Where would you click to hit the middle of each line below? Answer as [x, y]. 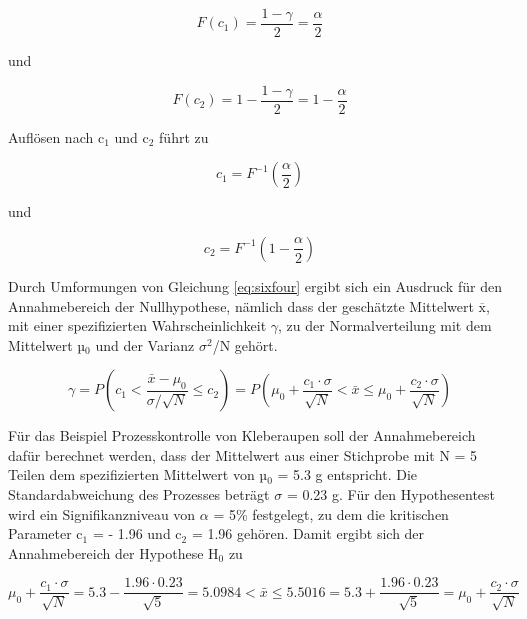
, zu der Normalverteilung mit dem [385, 325]
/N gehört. [245, 344]
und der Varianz [145, 344]
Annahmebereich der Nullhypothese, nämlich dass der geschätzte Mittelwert [241, 305]
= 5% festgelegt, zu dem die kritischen [331, 513]
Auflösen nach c [56, 136]
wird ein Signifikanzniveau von [102, 513]
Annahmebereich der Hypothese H [113, 552]
